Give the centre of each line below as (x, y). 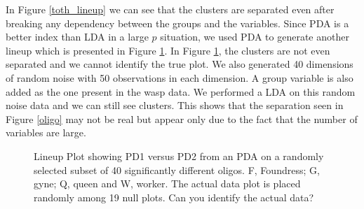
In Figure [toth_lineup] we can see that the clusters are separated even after (170, 9)
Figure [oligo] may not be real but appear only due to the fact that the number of (182, 118)
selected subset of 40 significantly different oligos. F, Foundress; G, (177, 170)
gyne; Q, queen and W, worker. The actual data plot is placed (167, 183)
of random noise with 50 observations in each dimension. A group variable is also (180, 77)
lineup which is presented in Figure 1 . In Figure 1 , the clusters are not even (168, 50)
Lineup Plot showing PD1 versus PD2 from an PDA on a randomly (179, 156)
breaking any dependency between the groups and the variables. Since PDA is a (177, 23)
